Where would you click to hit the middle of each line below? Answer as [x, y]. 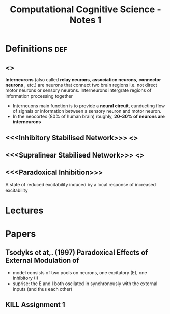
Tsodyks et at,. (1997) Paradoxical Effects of [77, 253]
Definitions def [36, 49]
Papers [21, 233]
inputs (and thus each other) [42, 289]
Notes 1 [86, 20]
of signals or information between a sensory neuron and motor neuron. [87, 111]
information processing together [39, 96]
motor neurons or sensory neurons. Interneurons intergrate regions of [78, 90]
